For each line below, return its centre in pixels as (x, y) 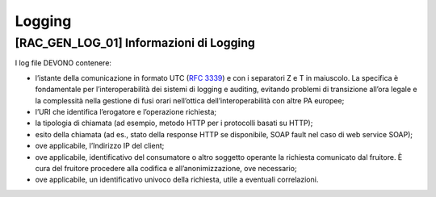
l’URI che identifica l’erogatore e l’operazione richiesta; (126, 111)
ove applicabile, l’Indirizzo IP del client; (100, 146)
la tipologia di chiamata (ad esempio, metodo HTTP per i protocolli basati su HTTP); (174, 123)
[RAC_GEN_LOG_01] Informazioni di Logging (135, 43)
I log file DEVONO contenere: (63, 63)
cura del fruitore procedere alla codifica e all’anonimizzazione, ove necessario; (166, 168)
